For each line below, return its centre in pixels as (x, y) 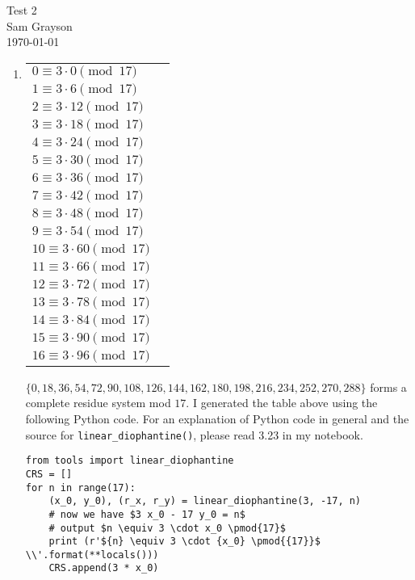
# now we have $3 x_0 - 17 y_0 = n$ (147, 514)
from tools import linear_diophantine (130, 461)
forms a (388, 387)
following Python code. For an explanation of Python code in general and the (217, 418)
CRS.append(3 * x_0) (104, 568)
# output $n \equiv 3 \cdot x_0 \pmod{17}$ (167, 528)
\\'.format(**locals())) (92, 555)
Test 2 (22, 10)
